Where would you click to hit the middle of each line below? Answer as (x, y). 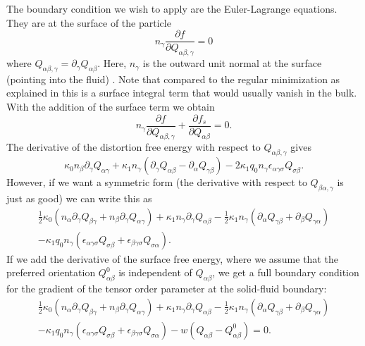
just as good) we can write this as (79, 198)
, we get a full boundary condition (286, 272)
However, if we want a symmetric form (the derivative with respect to (157, 182)
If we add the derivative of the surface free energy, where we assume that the (172, 258)
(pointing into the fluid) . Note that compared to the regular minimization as (173, 79)
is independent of (155, 272)
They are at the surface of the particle (89, 22)
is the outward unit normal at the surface (232, 63)
